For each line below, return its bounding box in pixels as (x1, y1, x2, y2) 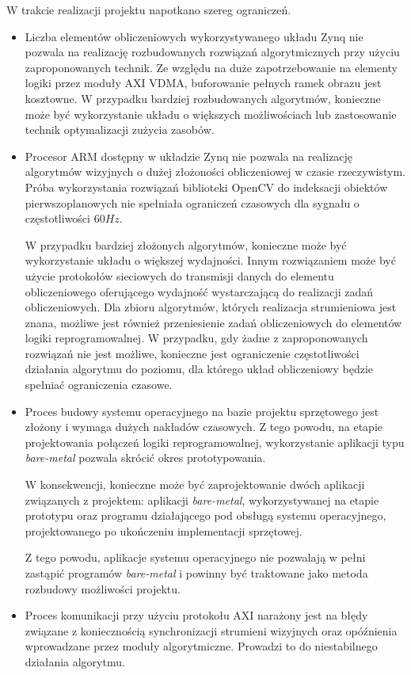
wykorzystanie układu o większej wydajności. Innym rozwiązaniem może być (25, 252, 396, 269)
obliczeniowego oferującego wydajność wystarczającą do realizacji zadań (25, 283, 374, 299)
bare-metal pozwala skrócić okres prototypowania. (25, 449, 266, 466)
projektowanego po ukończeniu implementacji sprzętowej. (25, 522, 303, 539)
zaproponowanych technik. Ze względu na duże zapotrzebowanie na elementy (25, 59, 398, 75)
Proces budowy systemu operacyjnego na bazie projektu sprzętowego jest (25, 402, 379, 419)
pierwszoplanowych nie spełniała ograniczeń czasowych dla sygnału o (25, 194, 360, 211)
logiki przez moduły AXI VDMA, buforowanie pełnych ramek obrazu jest (25, 74, 382, 91)
